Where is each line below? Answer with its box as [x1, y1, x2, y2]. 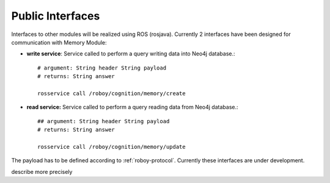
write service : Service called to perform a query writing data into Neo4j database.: [26, 50, 235, 57]
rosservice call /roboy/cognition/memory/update [37, 143, 186, 150]
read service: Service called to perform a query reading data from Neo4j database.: [26, 104, 238, 111]
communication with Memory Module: [11, 38, 107, 46]
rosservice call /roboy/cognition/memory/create [37, 90, 186, 97]
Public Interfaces [11, 9, 100, 23]
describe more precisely [11, 168, 73, 175]
